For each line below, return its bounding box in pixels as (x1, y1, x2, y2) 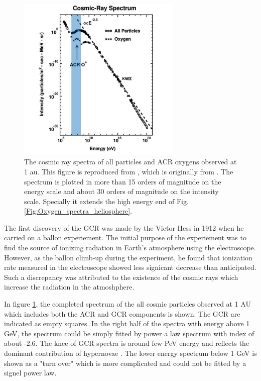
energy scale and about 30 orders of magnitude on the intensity (24, 186, 219, 197)
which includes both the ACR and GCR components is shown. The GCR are (4, 308, 240, 319)
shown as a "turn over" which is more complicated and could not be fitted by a (4, 357, 246, 368)
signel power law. (4, 367, 57, 378)
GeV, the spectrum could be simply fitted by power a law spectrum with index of (4, 328, 254, 338)
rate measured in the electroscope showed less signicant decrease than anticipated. (4, 262, 256, 272)
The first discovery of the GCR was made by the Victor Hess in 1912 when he (4, 222, 244, 233)
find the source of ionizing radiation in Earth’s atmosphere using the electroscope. (4, 242, 256, 253)
